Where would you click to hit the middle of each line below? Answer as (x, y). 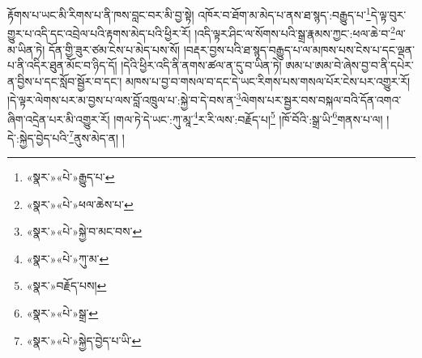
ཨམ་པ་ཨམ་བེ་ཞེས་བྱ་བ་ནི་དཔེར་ (350, 65)
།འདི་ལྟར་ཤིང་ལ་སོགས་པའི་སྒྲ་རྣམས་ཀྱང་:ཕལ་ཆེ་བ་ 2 (295, 32)
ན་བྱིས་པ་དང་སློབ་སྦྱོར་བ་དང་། (65, 81)
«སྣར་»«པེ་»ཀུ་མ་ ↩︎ (68, 258)
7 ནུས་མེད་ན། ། (97, 136)
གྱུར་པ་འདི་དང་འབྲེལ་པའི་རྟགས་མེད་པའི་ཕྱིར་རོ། (99, 33)
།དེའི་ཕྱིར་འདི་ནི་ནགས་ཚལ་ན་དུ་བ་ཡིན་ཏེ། (201, 65)
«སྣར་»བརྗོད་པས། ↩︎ (66, 286)
